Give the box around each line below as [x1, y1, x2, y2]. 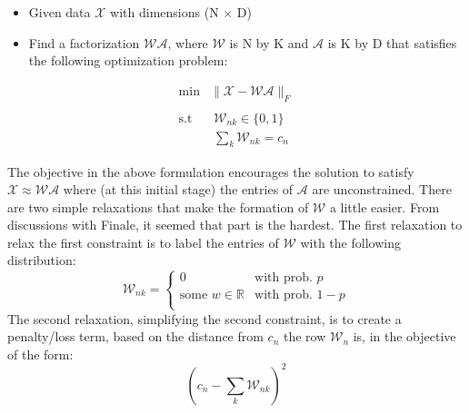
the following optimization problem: [28, 51, 228, 70]
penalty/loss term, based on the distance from [7, 327, 264, 346]
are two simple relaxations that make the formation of [7, 197, 309, 216]
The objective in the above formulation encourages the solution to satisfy [7, 162, 414, 181]
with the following [300, 232, 401, 251]
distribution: [7, 251, 76, 270]
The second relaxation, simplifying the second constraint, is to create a [7, 309, 402, 328]
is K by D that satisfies [327, 33, 457, 52]
